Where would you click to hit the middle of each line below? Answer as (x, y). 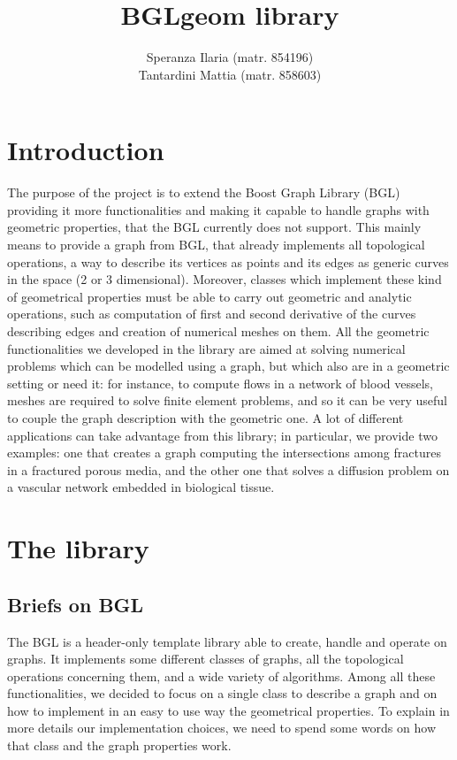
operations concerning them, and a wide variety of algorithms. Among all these (221, 676)
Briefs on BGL (76, 604)
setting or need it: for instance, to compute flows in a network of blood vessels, (220, 383)
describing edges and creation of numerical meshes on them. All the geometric (218, 331)
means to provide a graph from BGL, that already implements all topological (216, 245)
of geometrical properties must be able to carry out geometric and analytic (209, 296)
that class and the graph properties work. (119, 745)
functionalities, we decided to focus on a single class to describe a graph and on (222, 693)
